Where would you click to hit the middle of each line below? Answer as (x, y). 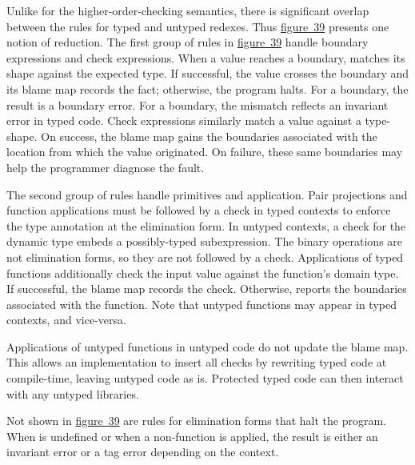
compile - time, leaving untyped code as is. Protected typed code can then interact (205, 378)
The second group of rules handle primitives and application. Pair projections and (207, 194)
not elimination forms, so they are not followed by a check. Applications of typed (205, 257)
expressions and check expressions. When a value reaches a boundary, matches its (206, 57)
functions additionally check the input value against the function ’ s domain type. (203, 273)
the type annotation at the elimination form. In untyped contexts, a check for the (206, 225)
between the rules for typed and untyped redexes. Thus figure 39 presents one (198, 26)
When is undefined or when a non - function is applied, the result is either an (192, 436)
